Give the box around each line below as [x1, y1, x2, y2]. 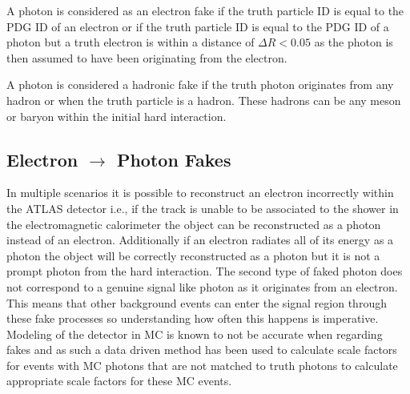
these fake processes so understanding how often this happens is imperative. [6, 310, 379, 327]
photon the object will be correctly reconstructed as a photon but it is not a [6, 247, 380, 263]
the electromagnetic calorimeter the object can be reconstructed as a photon [6, 215, 381, 232]
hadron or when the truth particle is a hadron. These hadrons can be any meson [6, 91, 401, 108]
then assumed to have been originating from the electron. [6, 49, 287, 66]
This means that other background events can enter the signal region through [6, 294, 387, 311]
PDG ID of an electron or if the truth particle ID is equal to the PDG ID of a [6, 18, 389, 34]
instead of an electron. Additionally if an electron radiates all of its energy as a [6, 231, 394, 248]
